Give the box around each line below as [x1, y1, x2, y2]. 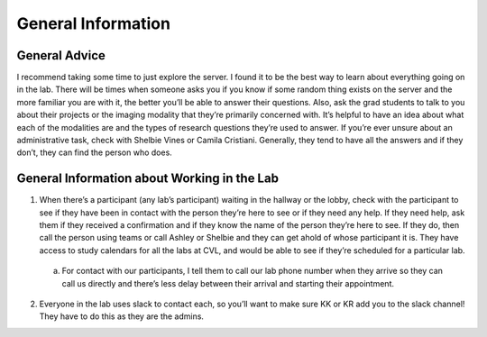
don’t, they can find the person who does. [16, 147, 173, 158]
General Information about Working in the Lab [16, 171, 280, 187]
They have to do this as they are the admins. [39, 311, 205, 322]
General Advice [16, 48, 106, 63]
